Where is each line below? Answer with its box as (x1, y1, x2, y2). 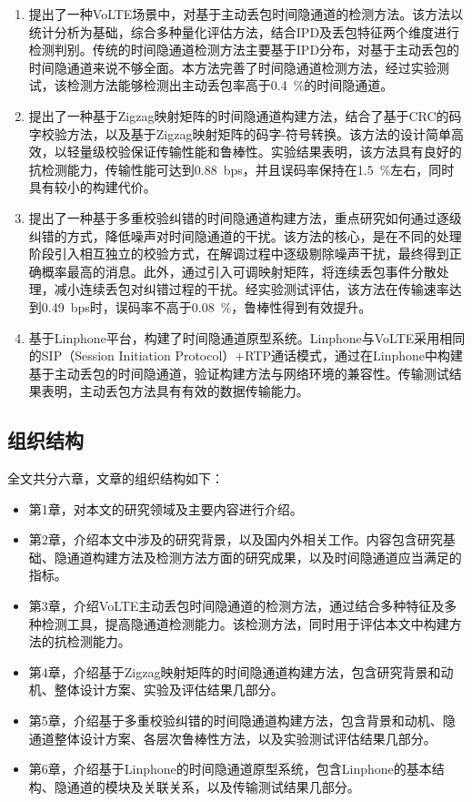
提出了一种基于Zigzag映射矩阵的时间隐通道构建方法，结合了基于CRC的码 (28, 106, 462, 125)
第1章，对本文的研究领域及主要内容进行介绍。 (28, 499, 303, 518)
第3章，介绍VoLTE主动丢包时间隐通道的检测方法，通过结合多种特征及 (28, 596, 445, 615)
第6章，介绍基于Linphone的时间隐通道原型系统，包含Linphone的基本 (28, 759, 432, 778)
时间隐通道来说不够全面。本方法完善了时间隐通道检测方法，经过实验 (28, 57, 437, 76)
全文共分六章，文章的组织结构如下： (7, 469, 224, 488)
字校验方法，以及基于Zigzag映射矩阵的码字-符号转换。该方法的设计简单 (28, 124, 452, 143)
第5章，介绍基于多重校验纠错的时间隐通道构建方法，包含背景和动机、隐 (28, 711, 456, 730)
